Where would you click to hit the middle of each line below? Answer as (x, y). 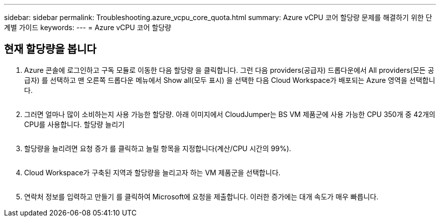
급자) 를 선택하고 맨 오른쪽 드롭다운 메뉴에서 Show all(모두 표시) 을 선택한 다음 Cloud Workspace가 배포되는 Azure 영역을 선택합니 (230, 80)
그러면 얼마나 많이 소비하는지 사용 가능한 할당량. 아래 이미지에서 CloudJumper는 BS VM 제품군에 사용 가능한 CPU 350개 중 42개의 (230, 114)
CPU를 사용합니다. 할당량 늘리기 (74, 124)
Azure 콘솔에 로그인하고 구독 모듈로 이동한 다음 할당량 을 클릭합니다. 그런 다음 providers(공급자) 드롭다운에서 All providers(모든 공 (229, 70)
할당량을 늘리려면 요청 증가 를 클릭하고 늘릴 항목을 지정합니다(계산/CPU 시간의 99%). (158, 148)
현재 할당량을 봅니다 (50, 49)
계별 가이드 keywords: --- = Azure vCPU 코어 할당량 (88, 27)
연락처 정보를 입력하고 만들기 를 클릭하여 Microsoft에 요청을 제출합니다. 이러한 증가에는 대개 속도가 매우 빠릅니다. (201, 196)
